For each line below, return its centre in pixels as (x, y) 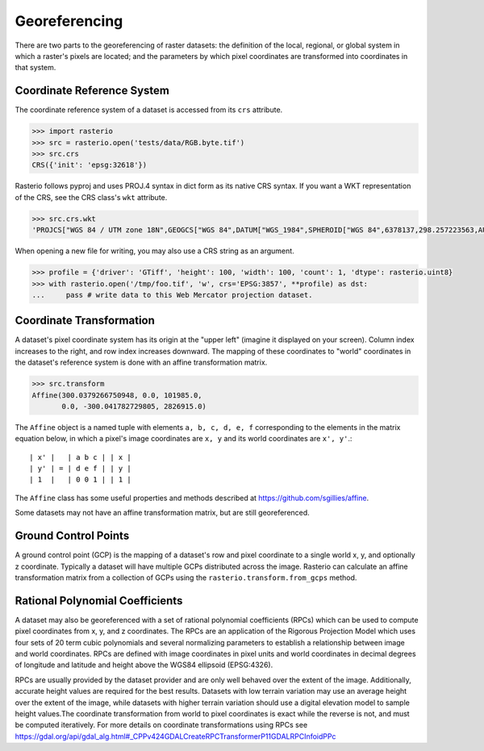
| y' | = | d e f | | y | (81, 469)
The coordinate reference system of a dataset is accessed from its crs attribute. (149, 110)
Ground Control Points (72, 536)
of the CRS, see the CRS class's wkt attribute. (91, 197)
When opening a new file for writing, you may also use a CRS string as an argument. (154, 251)
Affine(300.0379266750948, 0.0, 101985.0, (117, 395)
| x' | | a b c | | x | (81, 457)
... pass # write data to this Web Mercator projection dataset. (172, 295)
